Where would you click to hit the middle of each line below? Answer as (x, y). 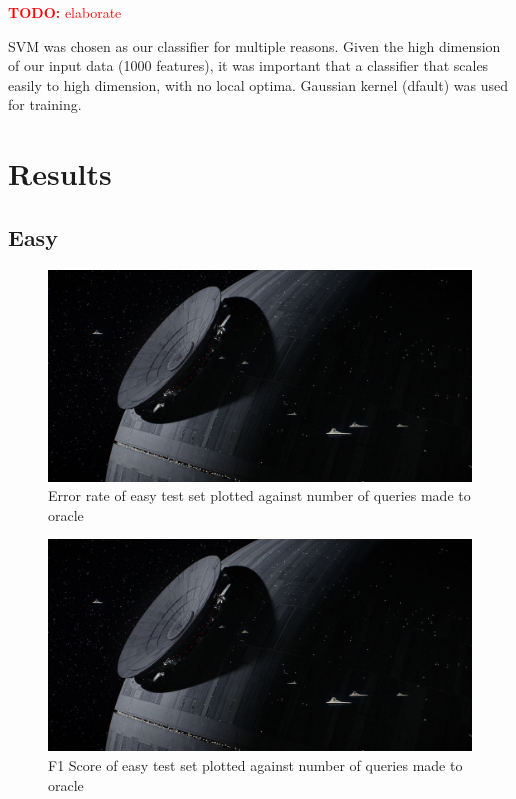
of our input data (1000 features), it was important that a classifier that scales (248, 65)
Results (60, 173)
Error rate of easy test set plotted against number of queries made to (259, 495)
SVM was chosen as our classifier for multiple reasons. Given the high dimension (254, 45)
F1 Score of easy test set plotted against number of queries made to (255, 764)
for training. (45, 104)
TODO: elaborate (65, 12)
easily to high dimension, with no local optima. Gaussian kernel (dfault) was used (258, 84)
